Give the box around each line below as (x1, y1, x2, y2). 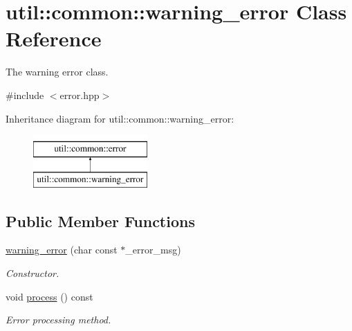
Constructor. (6, 266, 59, 280)
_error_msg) (125, 242, 181, 257)
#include (6, 87, 44, 102)
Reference (6, 24, 102, 53)
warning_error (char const (6, 242, 118, 257)
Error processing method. (6, 312, 111, 327)
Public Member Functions (6, 210, 195, 231)
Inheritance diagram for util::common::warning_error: (6, 111, 234, 125)
